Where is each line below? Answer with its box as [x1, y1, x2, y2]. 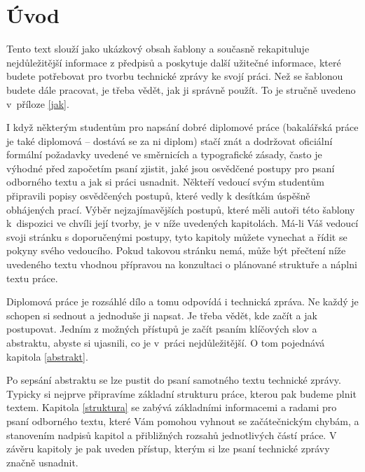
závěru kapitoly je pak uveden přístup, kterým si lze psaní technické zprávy [6, 441, 330, 456]
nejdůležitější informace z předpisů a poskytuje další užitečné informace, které [6, 55, 341, 69]
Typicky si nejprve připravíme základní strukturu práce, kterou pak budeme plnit [6, 386, 357, 401]
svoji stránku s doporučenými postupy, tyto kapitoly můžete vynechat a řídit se [6, 229, 347, 244]
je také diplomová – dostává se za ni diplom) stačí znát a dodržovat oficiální [6, 133, 333, 148]
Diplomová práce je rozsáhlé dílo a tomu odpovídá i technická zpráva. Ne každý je [6, 294, 359, 309]
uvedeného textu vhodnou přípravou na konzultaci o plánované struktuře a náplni [6, 257, 357, 272]
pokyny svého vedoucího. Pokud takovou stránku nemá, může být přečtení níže [6, 243, 346, 258]
